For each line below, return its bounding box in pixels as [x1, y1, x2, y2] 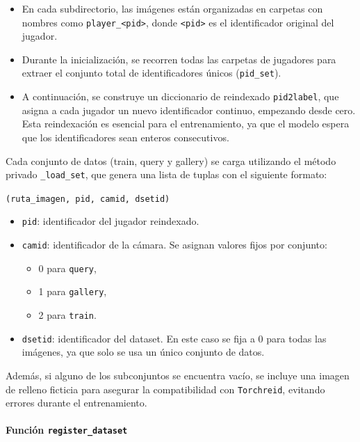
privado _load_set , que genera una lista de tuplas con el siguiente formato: [6, 167, 327, 182]
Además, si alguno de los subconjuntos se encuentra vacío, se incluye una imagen [6, 368, 350, 382]
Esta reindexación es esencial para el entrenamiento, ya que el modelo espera [22, 116, 350, 131]
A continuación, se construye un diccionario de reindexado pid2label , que [22, 89, 339, 104]
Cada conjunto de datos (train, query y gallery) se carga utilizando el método [6, 153, 336, 168]
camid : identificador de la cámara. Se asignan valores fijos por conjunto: [22, 237, 327, 252]
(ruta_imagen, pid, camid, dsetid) [6, 194, 170, 204]
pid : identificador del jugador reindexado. [22, 214, 199, 228]
